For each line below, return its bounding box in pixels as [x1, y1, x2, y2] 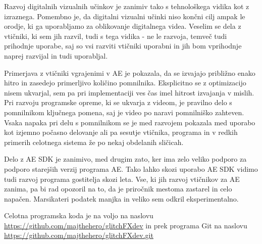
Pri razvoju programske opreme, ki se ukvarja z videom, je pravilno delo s [4, 97, 232, 108]
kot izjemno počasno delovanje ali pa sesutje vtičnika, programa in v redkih [4, 127, 238, 137]
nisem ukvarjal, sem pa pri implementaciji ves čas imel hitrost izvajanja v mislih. [4, 87, 254, 97]
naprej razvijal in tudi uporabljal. [4, 50, 108, 61]
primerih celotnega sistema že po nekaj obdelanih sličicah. [4, 136, 184, 147]
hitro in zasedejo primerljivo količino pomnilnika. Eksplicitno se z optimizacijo [4, 77, 246, 88]
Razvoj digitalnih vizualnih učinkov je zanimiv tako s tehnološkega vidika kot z [4, 1, 249, 11]
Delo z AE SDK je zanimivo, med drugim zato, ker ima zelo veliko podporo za [4, 154, 247, 164]
